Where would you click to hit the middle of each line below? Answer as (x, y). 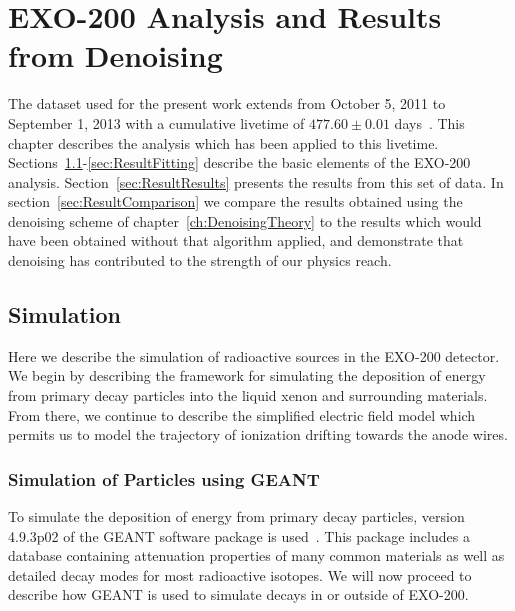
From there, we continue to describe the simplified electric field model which (242, 414)
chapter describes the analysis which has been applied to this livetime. (223, 142)
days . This (429, 122)
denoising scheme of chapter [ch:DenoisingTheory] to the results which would (245, 220)
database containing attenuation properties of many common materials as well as (256, 555)
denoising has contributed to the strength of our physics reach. (200, 260)
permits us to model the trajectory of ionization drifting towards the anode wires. (258, 434)
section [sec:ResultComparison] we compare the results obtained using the (235, 201)
